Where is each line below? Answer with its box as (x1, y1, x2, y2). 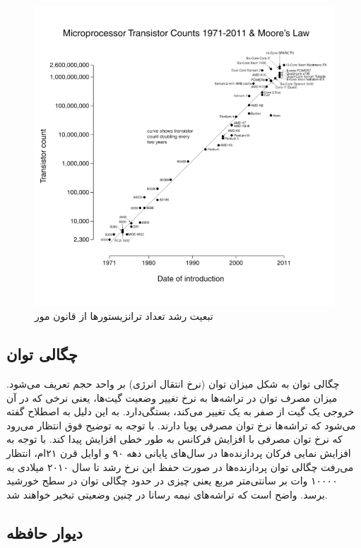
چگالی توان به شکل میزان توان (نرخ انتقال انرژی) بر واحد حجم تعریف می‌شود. (6, 376, 340, 391)
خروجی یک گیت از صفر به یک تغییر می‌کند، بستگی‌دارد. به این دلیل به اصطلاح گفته (6, 404, 355, 419)
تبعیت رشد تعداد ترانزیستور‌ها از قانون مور (35, 309, 213, 323)
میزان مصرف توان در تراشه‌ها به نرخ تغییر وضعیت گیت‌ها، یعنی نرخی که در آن (6, 390, 338, 405)
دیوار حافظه (6, 521, 83, 543)
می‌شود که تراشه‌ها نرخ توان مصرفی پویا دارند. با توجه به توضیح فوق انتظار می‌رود (6, 417, 356, 432)
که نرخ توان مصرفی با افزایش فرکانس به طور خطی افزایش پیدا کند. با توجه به (6, 431, 343, 446)
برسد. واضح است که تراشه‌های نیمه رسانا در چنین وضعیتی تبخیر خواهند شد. (6, 487, 328, 501)
